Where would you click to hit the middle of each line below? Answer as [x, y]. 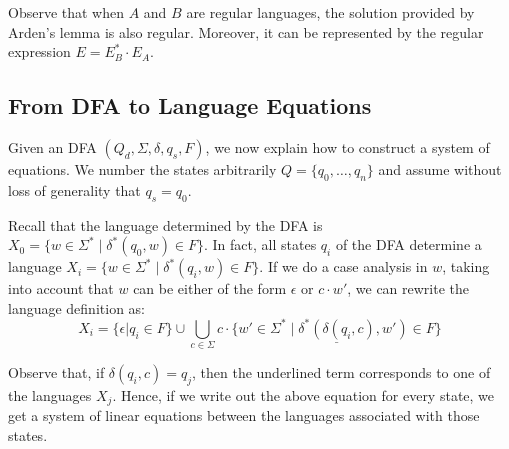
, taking [466, 266]
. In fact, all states [260, 244]
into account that [61, 288]
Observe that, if [56, 372]
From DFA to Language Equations [190, 105]
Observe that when [66, 12]
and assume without [440, 168]
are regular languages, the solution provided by [330, 12]
